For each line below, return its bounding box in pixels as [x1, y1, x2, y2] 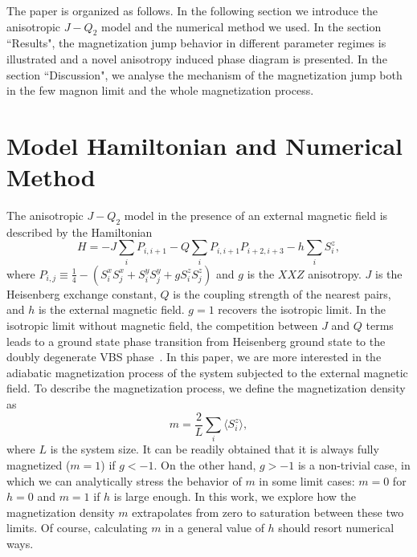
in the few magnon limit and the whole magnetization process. [6, 82, 314, 99]
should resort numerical [278, 519, 395, 536]
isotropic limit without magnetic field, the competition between [6, 316, 318, 333]
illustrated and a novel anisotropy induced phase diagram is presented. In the [6, 50, 387, 67]
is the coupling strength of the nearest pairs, [173, 285, 391, 302]
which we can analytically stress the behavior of [6, 472, 242, 489]
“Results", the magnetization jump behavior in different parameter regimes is [6, 35, 386, 51]
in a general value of [165, 519, 264, 536]
